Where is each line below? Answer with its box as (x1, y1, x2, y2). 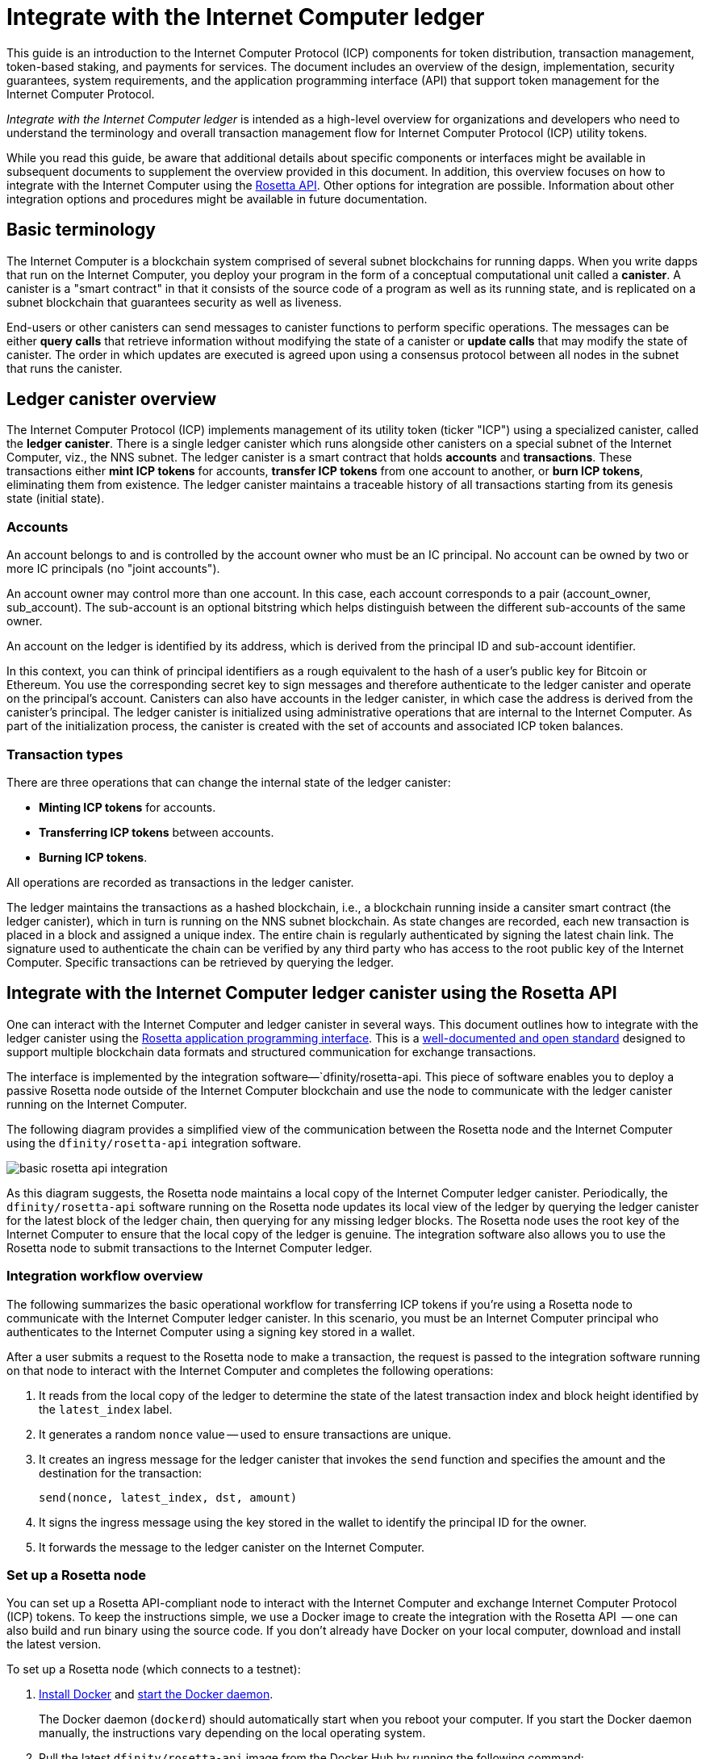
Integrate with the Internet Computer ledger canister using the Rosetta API (6, 983, 617, 1004)
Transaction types (6, 746, 123, 763)
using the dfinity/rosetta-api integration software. (6, 1135, 302, 1150)
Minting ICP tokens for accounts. (39, 800, 216, 814)
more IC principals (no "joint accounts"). (6, 562, 220, 576)
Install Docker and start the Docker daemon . (39, 1687, 274, 1702)
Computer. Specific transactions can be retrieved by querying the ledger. (6, 955, 395, 969)
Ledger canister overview (6, 389, 217, 410)
